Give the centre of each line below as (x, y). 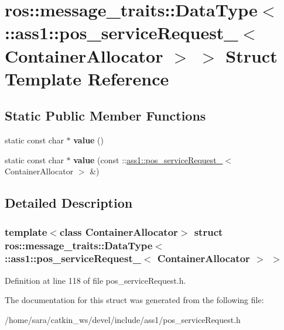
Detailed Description (69, 203)
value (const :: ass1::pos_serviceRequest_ (148, 159)
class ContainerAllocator (119, 231)
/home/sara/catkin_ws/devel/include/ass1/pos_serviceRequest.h (123, 319)
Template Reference (87, 78)
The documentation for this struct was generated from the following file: (134, 300)
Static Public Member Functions (105, 116)
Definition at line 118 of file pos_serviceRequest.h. (95, 280)
